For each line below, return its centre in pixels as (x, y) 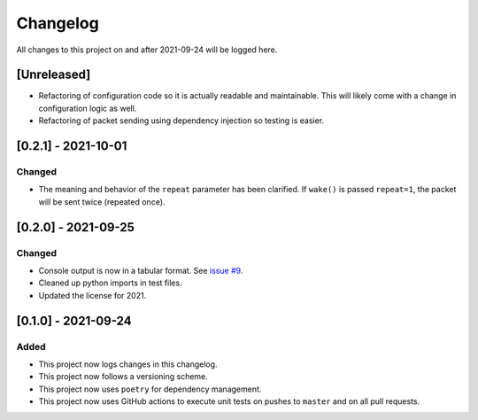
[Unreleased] (54, 75)
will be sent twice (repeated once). (102, 202)
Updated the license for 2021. (93, 295)
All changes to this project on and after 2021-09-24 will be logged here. (147, 50)
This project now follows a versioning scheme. (123, 377)
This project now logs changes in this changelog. (128, 364)
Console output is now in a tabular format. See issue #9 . (141, 270)
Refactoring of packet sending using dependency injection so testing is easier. (181, 121)
